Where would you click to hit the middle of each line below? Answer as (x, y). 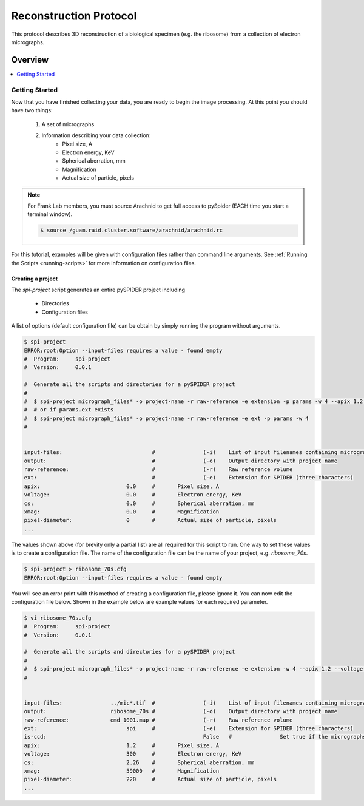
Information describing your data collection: (96, 135)
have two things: (32, 110)
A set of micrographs (68, 124)
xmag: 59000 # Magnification (122, 770)
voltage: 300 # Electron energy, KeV (133, 754)
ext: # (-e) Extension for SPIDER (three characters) (189, 478)
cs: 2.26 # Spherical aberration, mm (139, 762)
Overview (30, 60)
